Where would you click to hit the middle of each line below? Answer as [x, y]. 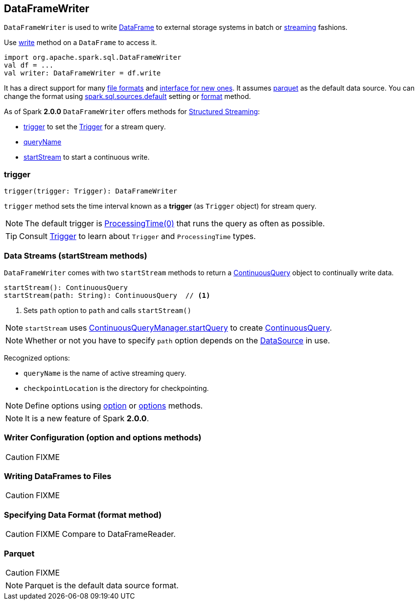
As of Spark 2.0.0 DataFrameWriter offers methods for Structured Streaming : [132, 112]
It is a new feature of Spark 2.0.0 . [87, 418]
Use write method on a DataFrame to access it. [81, 43]
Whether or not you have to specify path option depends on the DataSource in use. [178, 340]
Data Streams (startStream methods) [76, 255]
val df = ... [29, 65]
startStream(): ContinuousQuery [66, 287]
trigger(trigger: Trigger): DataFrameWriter [91, 191]
